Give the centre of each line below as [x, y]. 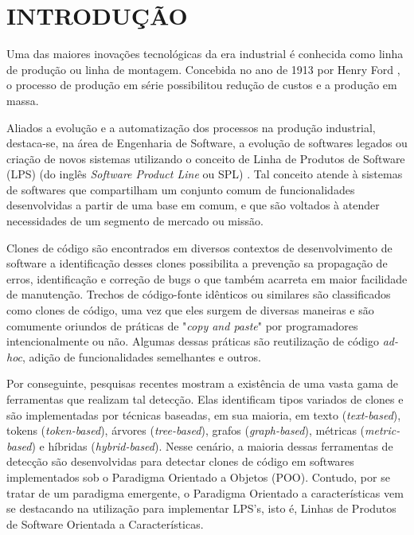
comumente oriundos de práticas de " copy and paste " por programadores [182, 325]
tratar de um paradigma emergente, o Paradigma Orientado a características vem [205, 492]
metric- [383, 430]
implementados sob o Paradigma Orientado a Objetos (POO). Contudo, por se [198, 476]
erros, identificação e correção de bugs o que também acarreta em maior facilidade [207, 278]
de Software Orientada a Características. [105, 523]
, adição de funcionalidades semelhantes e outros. [142, 356]
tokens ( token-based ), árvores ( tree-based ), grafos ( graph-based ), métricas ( [186, 430]
